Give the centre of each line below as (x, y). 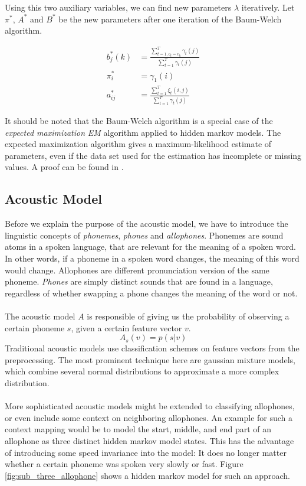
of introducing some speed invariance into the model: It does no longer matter (146, 452)
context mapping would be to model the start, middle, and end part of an (138, 429)
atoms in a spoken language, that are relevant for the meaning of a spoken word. (150, 247)
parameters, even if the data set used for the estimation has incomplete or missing (153, 155)
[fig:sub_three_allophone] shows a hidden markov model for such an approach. (147, 475)
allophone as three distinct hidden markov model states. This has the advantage (149, 440)
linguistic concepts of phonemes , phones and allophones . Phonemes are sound (144, 235)
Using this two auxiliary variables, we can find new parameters (118, 7)
